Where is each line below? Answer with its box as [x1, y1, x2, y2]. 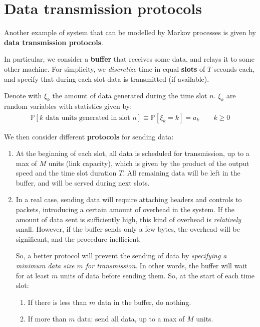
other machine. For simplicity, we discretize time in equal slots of [4, 63, 205, 74]
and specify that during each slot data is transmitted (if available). [4, 73, 209, 84]
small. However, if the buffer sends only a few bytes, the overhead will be [16, 224, 240, 234]
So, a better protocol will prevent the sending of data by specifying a [16, 250, 227, 261]
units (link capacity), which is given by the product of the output [48, 157, 249, 168]
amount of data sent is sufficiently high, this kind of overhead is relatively [16, 214, 241, 224]
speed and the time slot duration [16, 168, 117, 178]
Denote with [4, 90, 42, 101]
